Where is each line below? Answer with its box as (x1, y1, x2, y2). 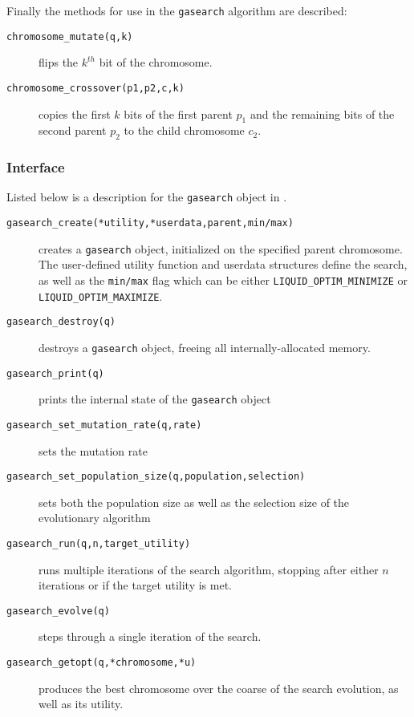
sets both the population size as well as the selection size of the (39, 493, 350, 510)
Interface (6, 157, 65, 177)
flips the (39, 54, 79, 71)
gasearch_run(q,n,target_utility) (6, 537, 191, 549)
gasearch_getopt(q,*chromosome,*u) (6, 657, 197, 669)
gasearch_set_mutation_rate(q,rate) (6, 419, 202, 431)
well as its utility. (39, 695, 124, 712)
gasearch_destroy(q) (6, 316, 116, 328)
